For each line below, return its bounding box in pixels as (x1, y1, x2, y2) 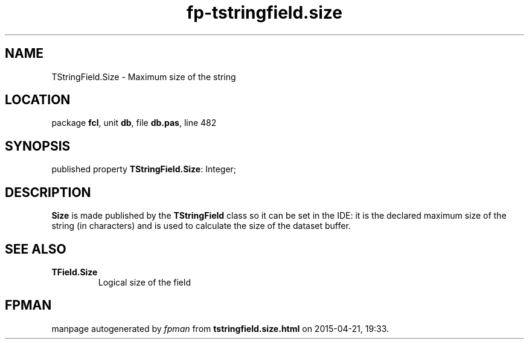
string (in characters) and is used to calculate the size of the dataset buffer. (51, 220, 351, 231)
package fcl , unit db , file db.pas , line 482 (51, 117, 217, 128)
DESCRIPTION (5, 184, 91, 200)
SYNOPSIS (5, 138, 71, 154)
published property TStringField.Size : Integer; (51, 164, 237, 175)
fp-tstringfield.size (187, 2, 342, 23)
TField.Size (51, 266, 98, 277)
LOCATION (5, 92, 71, 108)
